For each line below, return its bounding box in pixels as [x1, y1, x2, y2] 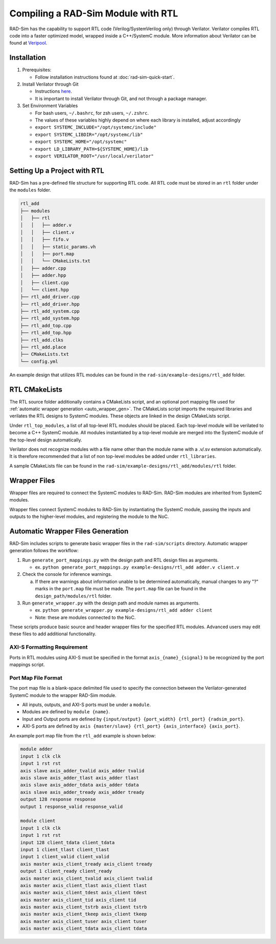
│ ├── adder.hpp [20, 272, 66, 278]
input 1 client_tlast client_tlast [20, 847, 109, 852]
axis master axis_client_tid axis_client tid [20, 897, 136, 902]
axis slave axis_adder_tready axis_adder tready [20, 789, 145, 795]
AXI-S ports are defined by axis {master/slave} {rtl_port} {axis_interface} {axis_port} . [22, 723, 240, 729]
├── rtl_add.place [20, 344, 66, 350]
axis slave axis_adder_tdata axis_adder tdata [20, 782, 139, 788]
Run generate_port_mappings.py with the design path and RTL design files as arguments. [22, 557, 219, 563]
